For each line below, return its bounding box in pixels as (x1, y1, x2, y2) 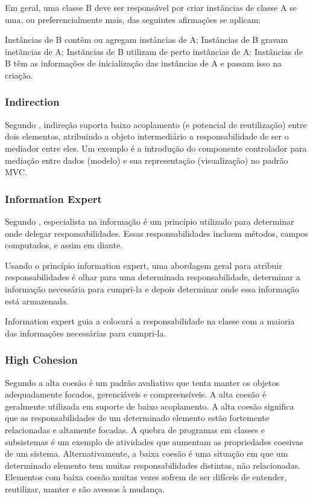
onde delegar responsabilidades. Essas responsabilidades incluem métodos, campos (5, 227, 308, 239)
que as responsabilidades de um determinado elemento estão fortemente (5, 411, 269, 424)
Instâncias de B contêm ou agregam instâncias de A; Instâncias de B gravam (5, 33, 288, 46)
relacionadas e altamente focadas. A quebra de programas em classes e (5, 423, 265, 436)
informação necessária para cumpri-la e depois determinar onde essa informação (5, 282, 299, 295)
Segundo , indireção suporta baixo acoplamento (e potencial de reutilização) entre (5, 118, 307, 130)
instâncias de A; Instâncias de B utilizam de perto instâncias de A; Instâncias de (5, 45, 303, 57)
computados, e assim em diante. (5, 239, 123, 251)
